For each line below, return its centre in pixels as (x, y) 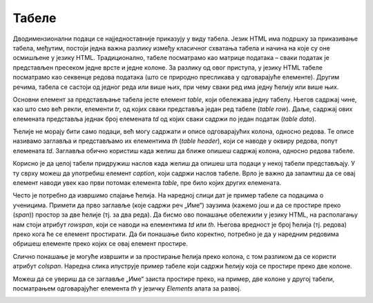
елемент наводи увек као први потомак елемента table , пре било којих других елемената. (147, 183)
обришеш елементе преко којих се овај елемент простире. (100, 244)
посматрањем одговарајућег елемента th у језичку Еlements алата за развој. (127, 288)
